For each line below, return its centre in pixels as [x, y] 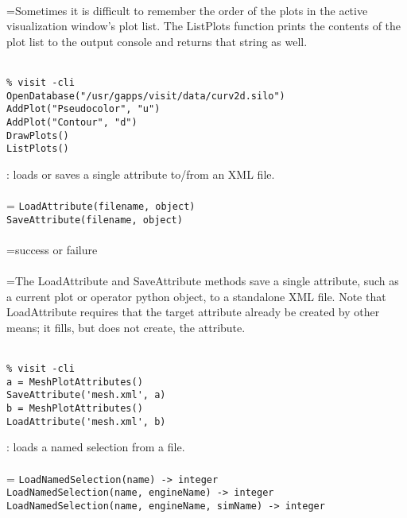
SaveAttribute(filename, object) [95, 220]
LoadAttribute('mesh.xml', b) [86, 421]
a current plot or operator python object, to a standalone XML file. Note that [196, 296]
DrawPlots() [38, 135]
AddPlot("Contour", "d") [72, 122]
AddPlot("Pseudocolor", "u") [83, 109]
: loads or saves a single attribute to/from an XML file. [141, 174]
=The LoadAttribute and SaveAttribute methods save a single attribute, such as [203, 281]
